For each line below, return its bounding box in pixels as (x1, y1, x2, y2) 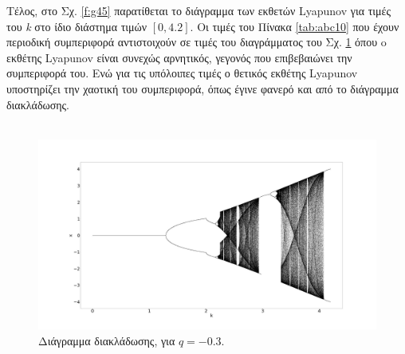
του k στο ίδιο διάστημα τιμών (6, 18, 147, 34)
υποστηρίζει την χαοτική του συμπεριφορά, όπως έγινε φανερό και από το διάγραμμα (6, 80, 399, 96)
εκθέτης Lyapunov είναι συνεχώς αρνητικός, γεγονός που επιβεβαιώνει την (6, 49, 352, 65)
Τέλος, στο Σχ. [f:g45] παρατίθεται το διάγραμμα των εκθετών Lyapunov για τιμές (6, 2, 391, 18)
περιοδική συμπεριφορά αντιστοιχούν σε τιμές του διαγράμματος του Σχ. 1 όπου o (6, 33, 387, 50)
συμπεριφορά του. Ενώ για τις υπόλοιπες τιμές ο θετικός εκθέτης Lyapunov (6, 65, 358, 81)
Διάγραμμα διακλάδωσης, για (38, 332, 175, 348)
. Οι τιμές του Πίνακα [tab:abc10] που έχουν (190, 18, 399, 34)
